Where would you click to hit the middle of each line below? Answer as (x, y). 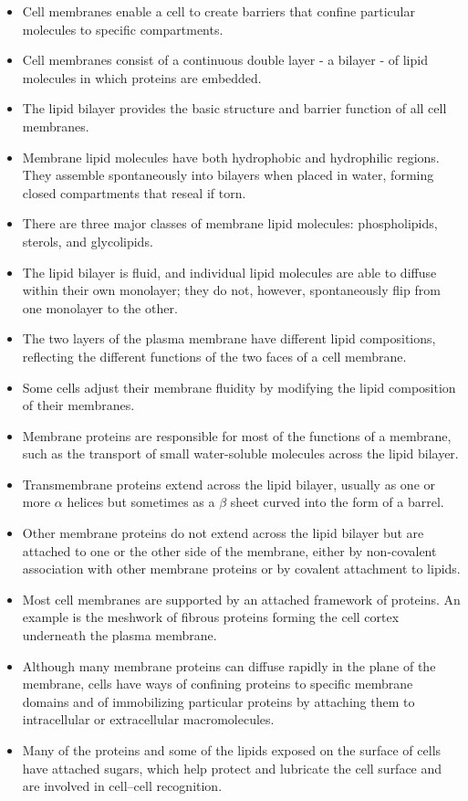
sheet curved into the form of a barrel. (337, 502)
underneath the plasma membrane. (120, 635)
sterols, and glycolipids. (88, 241)
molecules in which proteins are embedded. (142, 77)
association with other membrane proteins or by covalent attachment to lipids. (241, 569)
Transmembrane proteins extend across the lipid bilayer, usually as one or (229, 484)
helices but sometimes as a (141, 502)
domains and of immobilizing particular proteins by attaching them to (218, 701)
